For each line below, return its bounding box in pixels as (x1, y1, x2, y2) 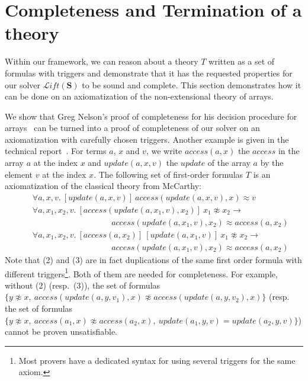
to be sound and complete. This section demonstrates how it (82, 78, 301, 91)
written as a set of (208, 55, 275, 68)
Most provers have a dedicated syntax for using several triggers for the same (18, 354, 296, 366)
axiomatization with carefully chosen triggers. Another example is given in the (5, 133, 289, 145)
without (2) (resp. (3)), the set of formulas (5, 278, 161, 291)
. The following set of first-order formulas (94, 168, 243, 180)
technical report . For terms (5, 145, 107, 157)
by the (260, 156, 284, 169)
